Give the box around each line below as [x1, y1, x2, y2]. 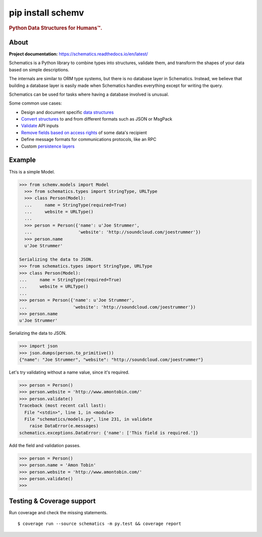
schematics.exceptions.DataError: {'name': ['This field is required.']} [19, 430, 198, 435]
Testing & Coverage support [9, 497, 96, 505]
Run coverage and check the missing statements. [9, 509, 108, 515]
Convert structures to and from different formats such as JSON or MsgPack [21, 116, 172, 122]
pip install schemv [9, 7, 84, 18]
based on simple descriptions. [9, 67, 69, 72]
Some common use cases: [9, 100, 63, 106]
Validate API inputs [21, 123, 59, 129]
